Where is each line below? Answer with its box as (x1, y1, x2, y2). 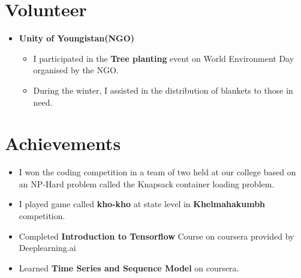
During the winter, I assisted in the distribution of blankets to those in (33, 83, 293, 96)
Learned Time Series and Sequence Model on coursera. (19, 261, 239, 274)
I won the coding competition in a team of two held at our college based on (19, 166, 296, 178)
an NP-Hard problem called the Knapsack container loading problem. (19, 177, 275, 190)
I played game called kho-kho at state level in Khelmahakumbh (19, 198, 266, 210)
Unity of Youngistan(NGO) (19, 32, 135, 44)
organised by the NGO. (33, 64, 119, 76)
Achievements (5, 131, 121, 156)
